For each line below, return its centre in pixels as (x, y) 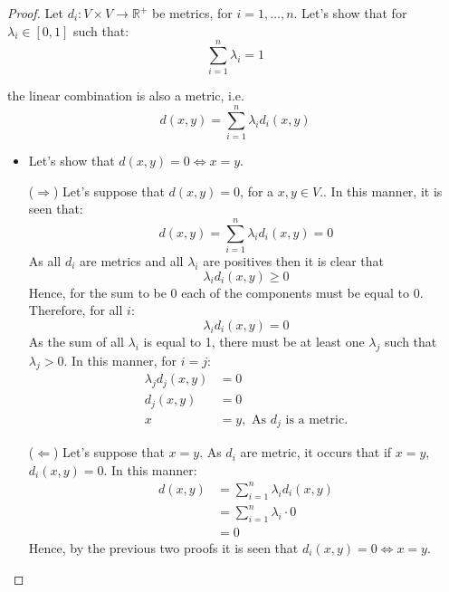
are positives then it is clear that (293, 260)
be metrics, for (192, 13)
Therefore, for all (76, 310)
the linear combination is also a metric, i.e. (126, 95)
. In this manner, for (120, 360)
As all (45, 260)
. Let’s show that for (350, 13)
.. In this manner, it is (381, 191)
